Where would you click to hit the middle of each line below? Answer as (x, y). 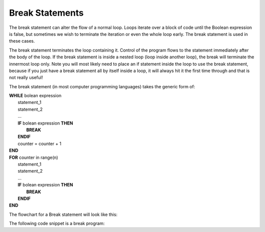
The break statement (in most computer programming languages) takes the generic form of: (102, 86)
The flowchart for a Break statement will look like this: (63, 214)
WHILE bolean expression (35, 96)
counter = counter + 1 (40, 143)
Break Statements (46, 13)
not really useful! (26, 77)
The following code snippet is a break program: (57, 224)
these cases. (22, 41)
